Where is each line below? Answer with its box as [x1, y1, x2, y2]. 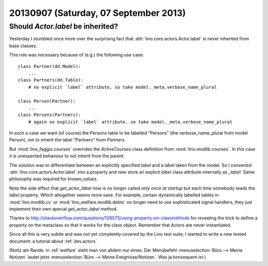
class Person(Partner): [18, 98, 76, 104]
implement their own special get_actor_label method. [9, 206, 118, 212]
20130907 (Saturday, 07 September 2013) [9, 7, 186, 18]
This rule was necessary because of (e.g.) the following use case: [9, 52, 144, 58]
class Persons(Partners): [18, 112, 81, 118]
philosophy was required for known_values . [9, 176, 98, 182]
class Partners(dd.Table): [18, 77, 84, 83]
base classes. [9, 43, 37, 49]
